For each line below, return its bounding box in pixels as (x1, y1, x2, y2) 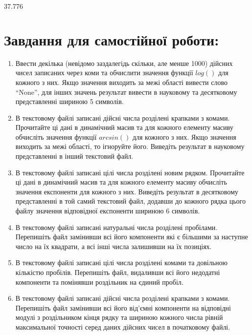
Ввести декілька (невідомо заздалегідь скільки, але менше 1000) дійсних (15, 58, 233, 68)
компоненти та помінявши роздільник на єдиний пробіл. (15, 276, 183, 287)
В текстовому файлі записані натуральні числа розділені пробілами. (15, 222, 218, 232)
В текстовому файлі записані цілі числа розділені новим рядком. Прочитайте (15, 167, 245, 177)
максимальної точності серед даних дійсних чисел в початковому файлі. (15, 321, 230, 332)
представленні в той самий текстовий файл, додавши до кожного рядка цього (15, 196, 246, 206)
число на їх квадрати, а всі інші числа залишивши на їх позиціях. (15, 241, 212, 251)
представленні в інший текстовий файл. (15, 151, 134, 161)
